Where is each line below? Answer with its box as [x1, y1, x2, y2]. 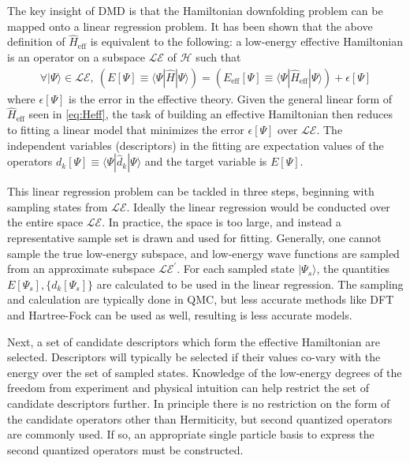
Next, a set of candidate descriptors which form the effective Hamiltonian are [7, 333, 380, 349]
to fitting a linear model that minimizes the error [7, 121, 244, 138]
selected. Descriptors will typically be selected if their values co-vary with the [7, 349, 381, 365]
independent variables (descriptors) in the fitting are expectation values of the [7, 136, 384, 153]
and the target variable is [144, 153, 267, 170]
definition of [7, 33, 65, 50]
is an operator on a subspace [7, 49, 145, 65]
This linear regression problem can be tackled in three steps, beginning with [7, 183, 375, 200]
